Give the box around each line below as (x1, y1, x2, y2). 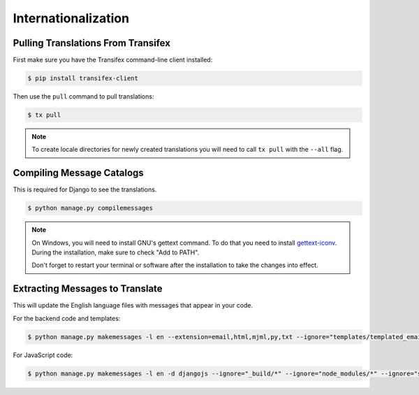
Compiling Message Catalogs (13, 167, 145, 179)
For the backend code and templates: (13, 314, 121, 322)
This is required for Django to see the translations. (13, 185, 157, 194)
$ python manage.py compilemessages (27, 204, 154, 213)
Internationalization (13, 10, 129, 26)
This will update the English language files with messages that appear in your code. (13, 301, 253, 310)
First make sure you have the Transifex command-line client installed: (13, 56, 213, 64)
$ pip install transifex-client (27, 74, 139, 82)
